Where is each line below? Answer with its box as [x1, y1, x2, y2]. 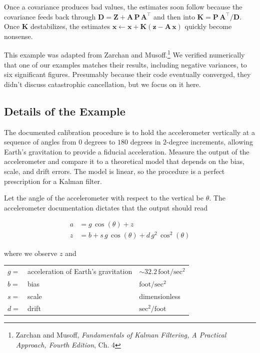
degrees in [130, 136, 161, 147]
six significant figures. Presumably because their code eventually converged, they [4, 69, 251, 79]
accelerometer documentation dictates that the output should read [4, 202, 208, 212]
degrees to [84, 136, 115, 147]
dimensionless [139, 290, 180, 301]
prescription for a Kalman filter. [4, 175, 102, 186]
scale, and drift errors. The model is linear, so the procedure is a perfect [4, 165, 225, 176]
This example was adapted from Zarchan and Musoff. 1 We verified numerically [4, 48, 245, 60]
